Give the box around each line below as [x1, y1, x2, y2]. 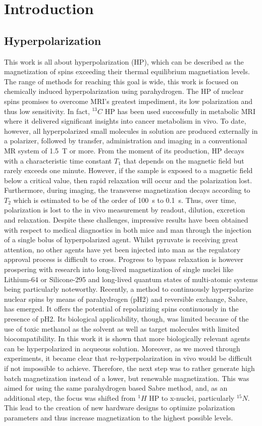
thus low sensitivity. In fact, [4, 105, 90, 116]
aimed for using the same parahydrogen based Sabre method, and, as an [4, 383, 228, 393]
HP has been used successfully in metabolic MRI [104, 105, 255, 116]
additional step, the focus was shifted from [4, 392, 136, 403]
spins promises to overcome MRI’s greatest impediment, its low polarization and [4, 95, 253, 106]
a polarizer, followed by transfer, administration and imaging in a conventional [4, 135, 247, 146]
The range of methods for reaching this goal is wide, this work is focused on [4, 76, 239, 86]
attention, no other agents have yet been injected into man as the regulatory [4, 244, 241, 254]
